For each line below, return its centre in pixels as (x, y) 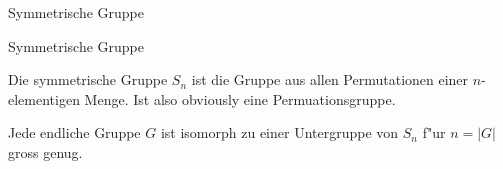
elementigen (44, 98)
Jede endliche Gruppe (74, 132)
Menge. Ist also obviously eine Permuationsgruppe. (240, 98)
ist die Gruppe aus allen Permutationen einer (330, 79)
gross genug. (45, 151)
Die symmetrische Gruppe (88, 79)
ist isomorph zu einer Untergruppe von (279, 132)
